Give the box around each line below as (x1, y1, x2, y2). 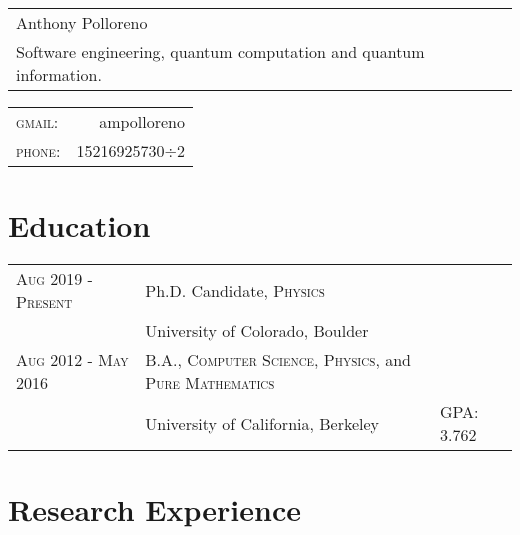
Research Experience (8, 489, 301, 530)
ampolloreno (99, 110, 185, 133)
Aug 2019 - (16, 267, 93, 291)
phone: (16, 139, 61, 162)
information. (16, 63, 102, 86)
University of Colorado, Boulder (145, 319, 369, 343)
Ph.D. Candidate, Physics (145, 278, 325, 302)
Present (16, 290, 73, 314)
